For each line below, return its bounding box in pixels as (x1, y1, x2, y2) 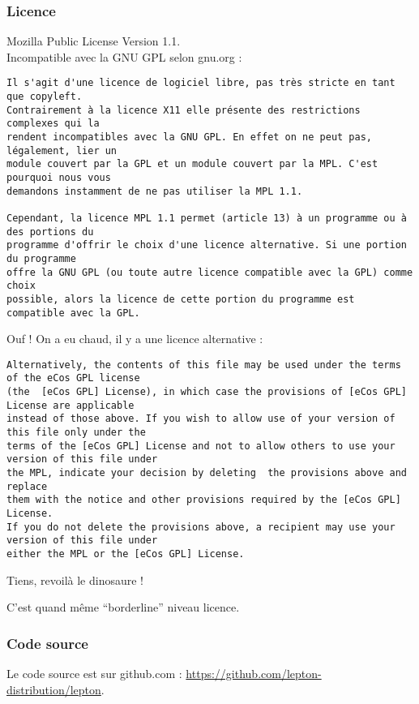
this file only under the (6, 427, 146, 439)
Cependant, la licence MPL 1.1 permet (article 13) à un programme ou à (6, 212, 407, 224)
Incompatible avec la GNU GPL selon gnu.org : (6, 48, 242, 65)
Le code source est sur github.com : (6, 665, 182, 682)
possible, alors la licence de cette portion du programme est (6, 293, 355, 305)
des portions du (6, 225, 94, 238)
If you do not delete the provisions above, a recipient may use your (6, 521, 395, 533)
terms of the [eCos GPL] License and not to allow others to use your (6, 440, 395, 452)
